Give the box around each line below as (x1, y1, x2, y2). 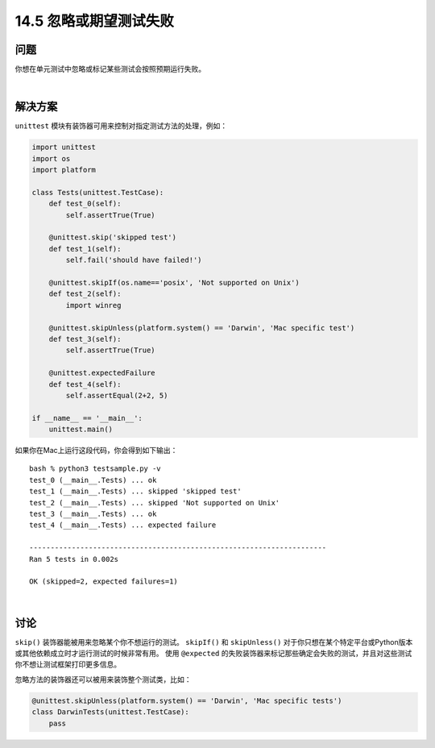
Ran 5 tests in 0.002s (29, 555, 119, 563)
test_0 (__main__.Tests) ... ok (29, 476, 157, 484)
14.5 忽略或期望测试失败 (14, 12, 175, 30)
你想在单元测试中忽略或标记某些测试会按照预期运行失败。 (14, 64, 205, 74)
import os (31, 154, 71, 163)
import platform (31, 165, 97, 175)
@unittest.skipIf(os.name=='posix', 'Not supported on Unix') (48, 278, 300, 288)
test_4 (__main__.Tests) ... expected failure (29, 521, 217, 530)
